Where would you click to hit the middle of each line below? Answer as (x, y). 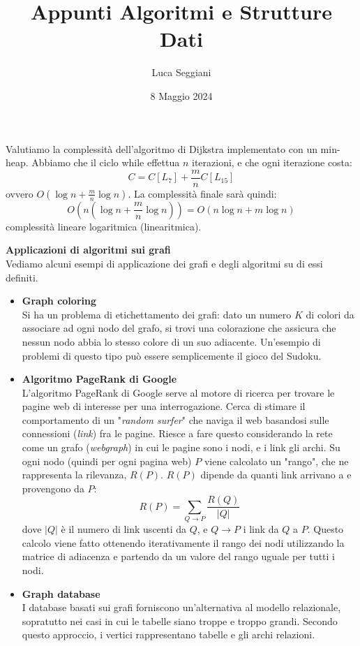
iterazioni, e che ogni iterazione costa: (272, 162)
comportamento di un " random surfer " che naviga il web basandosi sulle (175, 419)
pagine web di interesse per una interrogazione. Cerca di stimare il (164, 406)
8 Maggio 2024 (181, 95)
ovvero (20, 193)
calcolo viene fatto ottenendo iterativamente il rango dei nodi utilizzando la (183, 542)
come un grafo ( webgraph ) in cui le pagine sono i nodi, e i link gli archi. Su (181, 447)
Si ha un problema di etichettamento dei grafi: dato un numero (157, 314)
